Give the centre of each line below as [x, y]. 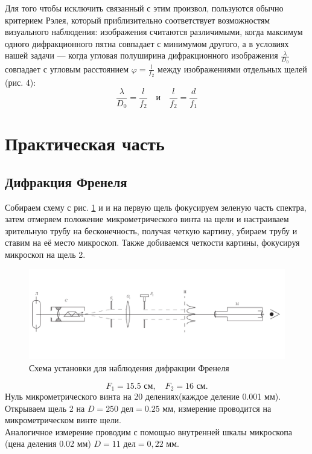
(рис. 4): [21, 82]
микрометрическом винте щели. [63, 420]
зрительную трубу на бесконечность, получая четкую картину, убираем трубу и [151, 230]
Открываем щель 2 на [45, 408]
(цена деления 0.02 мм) [48, 443]
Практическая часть [85, 143]
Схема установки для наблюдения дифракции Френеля [129, 367]
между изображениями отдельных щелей [232, 69]
